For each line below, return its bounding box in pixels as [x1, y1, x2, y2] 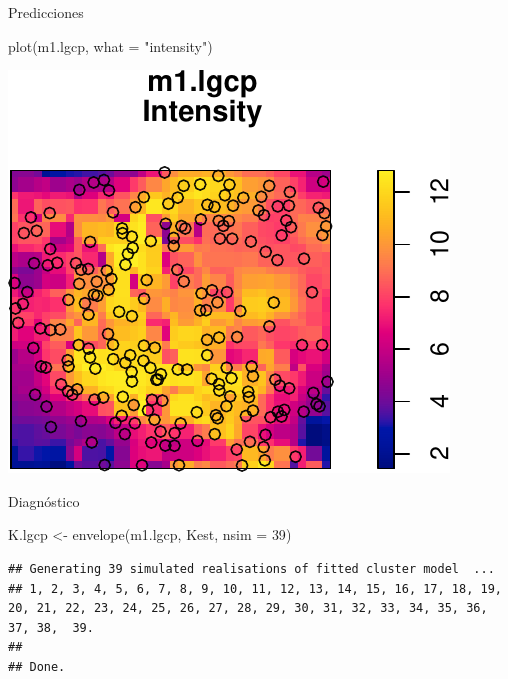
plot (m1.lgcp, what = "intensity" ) [8, 35, 213, 56]
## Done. [8, 659, 66, 674]
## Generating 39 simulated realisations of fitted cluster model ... [8, 561, 495, 576]
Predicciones [8, 2, 84, 22]
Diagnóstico [8, 490, 80, 511]
